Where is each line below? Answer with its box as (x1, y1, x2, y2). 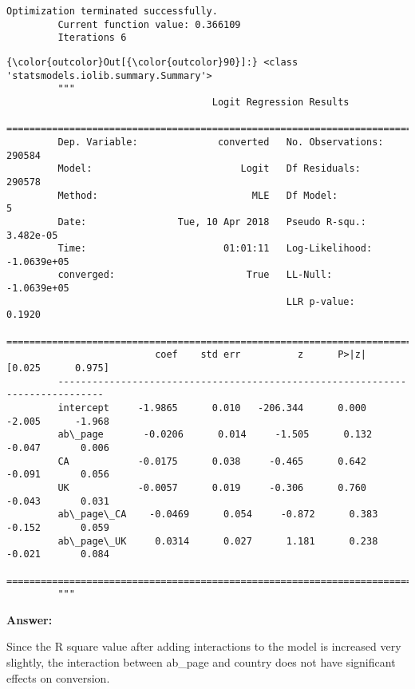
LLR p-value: (286, 295, 355, 307)
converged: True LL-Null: (57, 269, 333, 281)
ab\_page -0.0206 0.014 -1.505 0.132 (57, 429, 373, 441)
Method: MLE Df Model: (57, 189, 338, 201)
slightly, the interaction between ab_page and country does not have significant (6, 654, 396, 671)
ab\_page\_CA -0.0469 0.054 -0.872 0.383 (57, 509, 378, 521)
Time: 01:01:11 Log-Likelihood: (57, 243, 373, 255)
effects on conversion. (6, 669, 110, 686)
